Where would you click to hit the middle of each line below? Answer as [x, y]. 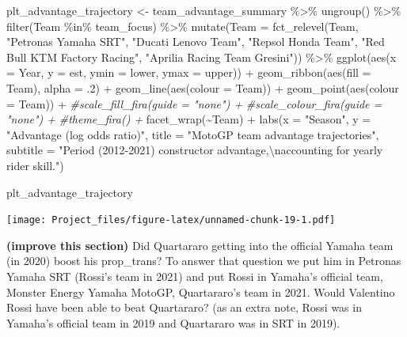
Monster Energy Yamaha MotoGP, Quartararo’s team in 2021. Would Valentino [201, 292]
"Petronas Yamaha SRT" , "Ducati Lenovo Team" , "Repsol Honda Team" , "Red [196, 42]
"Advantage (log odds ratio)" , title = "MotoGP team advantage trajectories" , [193, 134]
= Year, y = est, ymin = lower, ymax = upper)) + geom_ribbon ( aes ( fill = [189, 72]
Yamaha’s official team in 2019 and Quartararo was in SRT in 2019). [173, 322]
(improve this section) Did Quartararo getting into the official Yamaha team [200, 245]
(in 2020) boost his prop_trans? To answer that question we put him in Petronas [204, 261]
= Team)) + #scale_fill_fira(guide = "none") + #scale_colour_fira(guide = [194, 103]
